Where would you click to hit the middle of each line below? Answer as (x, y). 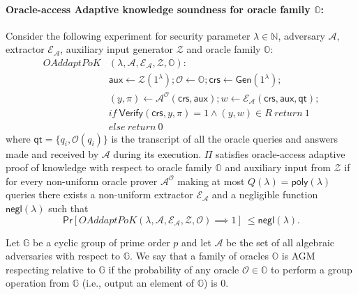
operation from (38, 283)
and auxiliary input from (278, 167)
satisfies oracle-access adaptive (281, 153)
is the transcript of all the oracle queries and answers (224, 138)
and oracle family (224, 49)
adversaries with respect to (63, 256)
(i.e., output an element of (138, 283)
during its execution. (157, 153)
